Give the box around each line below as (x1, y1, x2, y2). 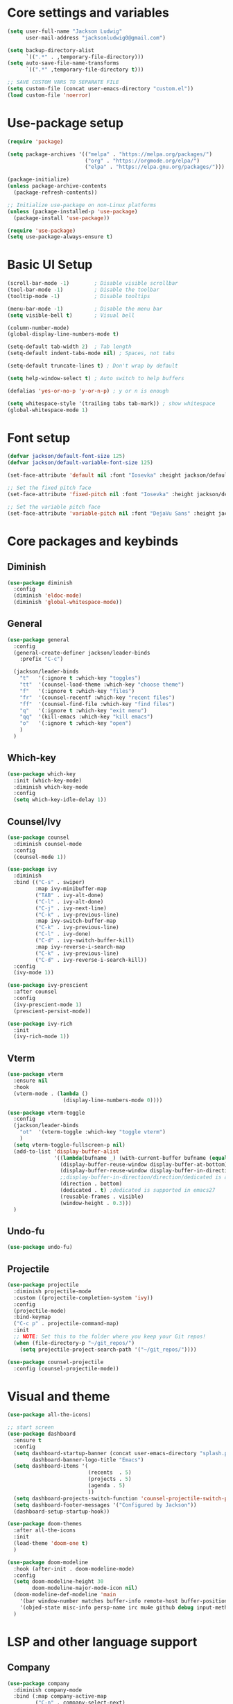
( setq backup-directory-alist (7, 47, 95, 54)
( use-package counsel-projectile (7, 1359, 104, 1366)
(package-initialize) (7, 176, 70, 183)
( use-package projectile (7, 1281, 79, 1288)
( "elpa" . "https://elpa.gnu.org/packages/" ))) (84, 163, 225, 171)
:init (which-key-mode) (13, 777, 82, 784)
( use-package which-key (7, 770, 76, 778)
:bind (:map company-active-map (13, 1693, 107, 1700)
